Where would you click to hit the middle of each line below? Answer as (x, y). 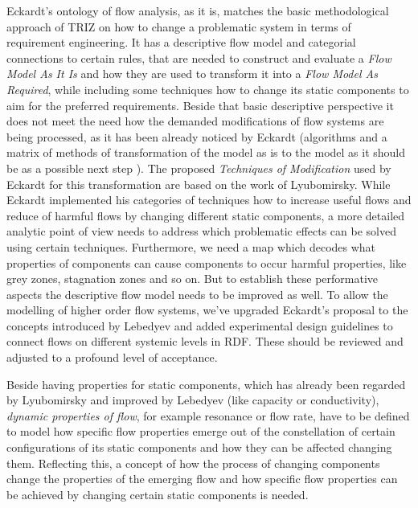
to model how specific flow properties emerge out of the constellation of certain (201, 431)
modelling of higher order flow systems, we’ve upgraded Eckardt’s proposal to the (207, 310)
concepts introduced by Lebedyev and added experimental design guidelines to (200, 325)
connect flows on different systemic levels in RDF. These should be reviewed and (205, 341)
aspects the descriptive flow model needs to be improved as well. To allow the (197, 294)
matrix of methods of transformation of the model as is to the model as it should (206, 152)
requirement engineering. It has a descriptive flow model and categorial (181, 42)
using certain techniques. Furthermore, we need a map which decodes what (191, 246)
